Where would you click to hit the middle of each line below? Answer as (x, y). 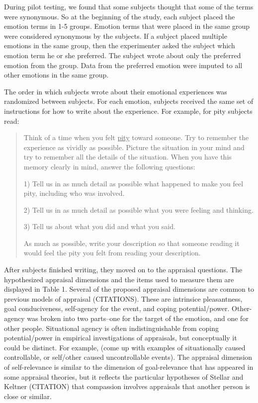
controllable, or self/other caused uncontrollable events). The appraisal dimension (128, 357)
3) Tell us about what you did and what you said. (99, 226)
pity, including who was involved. (74, 193)
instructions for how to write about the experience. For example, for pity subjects (128, 111)
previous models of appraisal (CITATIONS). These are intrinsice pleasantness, (123, 298)
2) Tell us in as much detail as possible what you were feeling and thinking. (138, 209)
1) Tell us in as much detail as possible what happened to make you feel (133, 183)
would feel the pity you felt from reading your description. (112, 253)
